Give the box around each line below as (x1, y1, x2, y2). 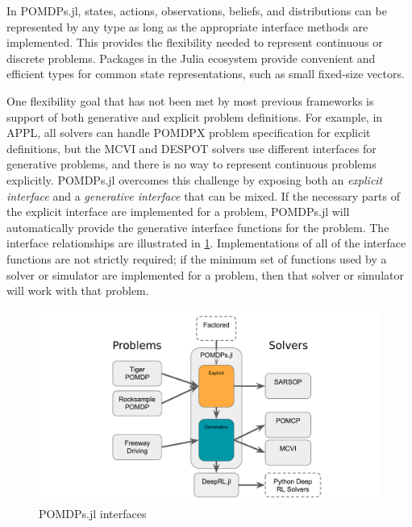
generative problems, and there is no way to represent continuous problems (6, 156, 377, 172)
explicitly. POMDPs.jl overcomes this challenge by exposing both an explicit (6, 171, 383, 188)
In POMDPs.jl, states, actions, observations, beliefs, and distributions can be (6, 2, 387, 19)
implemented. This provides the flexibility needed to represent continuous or (6, 34, 383, 51)
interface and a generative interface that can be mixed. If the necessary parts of (6, 187, 401, 204)
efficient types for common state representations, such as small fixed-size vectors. (6, 65, 405, 82)
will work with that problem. (6, 282, 149, 299)
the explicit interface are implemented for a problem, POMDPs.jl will (6, 203, 350, 220)
